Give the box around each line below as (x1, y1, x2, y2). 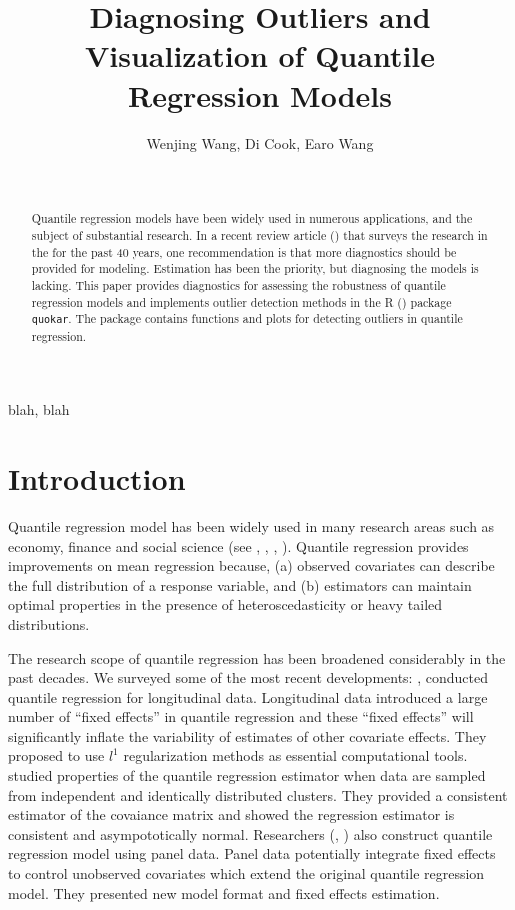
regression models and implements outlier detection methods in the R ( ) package (31, 293, 452, 310)
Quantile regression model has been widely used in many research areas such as (8, 515, 495, 536)
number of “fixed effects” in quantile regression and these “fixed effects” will (8, 706, 474, 727)
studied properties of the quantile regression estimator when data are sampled (8, 765, 486, 786)
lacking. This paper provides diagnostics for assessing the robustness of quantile (31, 277, 446, 294)
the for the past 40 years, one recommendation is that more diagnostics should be (31, 243, 457, 260)
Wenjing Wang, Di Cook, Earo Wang (146, 132, 374, 153)
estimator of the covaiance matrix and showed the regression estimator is (8, 804, 455, 825)
